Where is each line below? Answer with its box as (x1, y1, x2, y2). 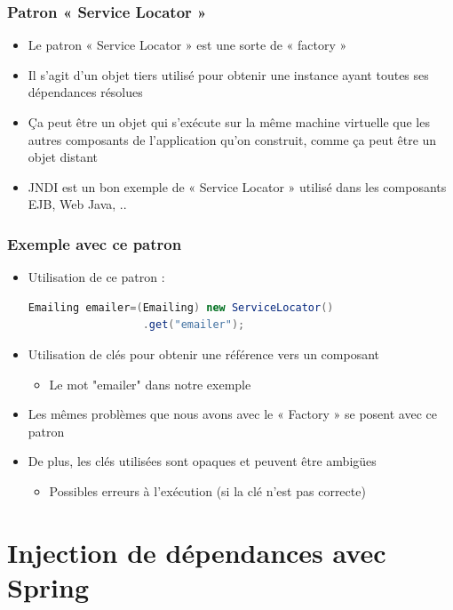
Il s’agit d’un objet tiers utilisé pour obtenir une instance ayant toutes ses (28, 65, 429, 84)
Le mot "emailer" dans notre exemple (49, 374, 251, 393)
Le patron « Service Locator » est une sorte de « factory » (28, 36, 347, 54)
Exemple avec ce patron (7, 232, 182, 254)
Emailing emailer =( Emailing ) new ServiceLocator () (28, 301, 334, 314)
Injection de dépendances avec (7, 534, 386, 570)
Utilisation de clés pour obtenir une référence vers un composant (28, 344, 380, 363)
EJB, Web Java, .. (28, 195, 127, 213)
